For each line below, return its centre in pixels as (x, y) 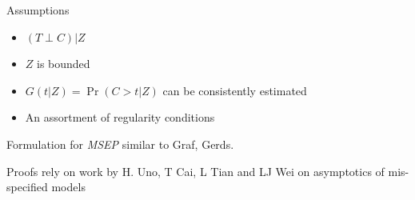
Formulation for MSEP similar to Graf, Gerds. (120, 144)
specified (27, 187)
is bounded (64, 64)
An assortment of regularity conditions (120, 117)
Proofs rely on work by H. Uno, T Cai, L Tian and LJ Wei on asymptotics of (196, 171)
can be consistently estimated (235, 90)
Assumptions (38, 10)
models (68, 187)
